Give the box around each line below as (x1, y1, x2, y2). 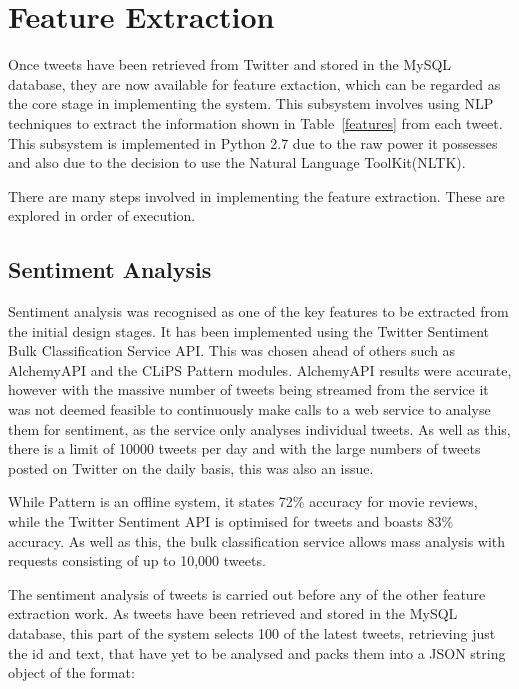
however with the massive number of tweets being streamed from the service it (8, 379, 489, 400)
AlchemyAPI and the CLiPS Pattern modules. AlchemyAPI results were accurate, (8, 359, 512, 380)
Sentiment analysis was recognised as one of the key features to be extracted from (8, 301, 509, 322)
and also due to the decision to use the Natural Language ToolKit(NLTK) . (8, 152, 466, 173)
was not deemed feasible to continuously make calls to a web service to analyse (8, 399, 491, 420)
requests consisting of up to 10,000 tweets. (8, 550, 266, 571)
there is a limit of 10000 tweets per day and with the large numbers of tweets (8, 438, 481, 459)
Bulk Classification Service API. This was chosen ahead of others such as (8, 340, 456, 361)
